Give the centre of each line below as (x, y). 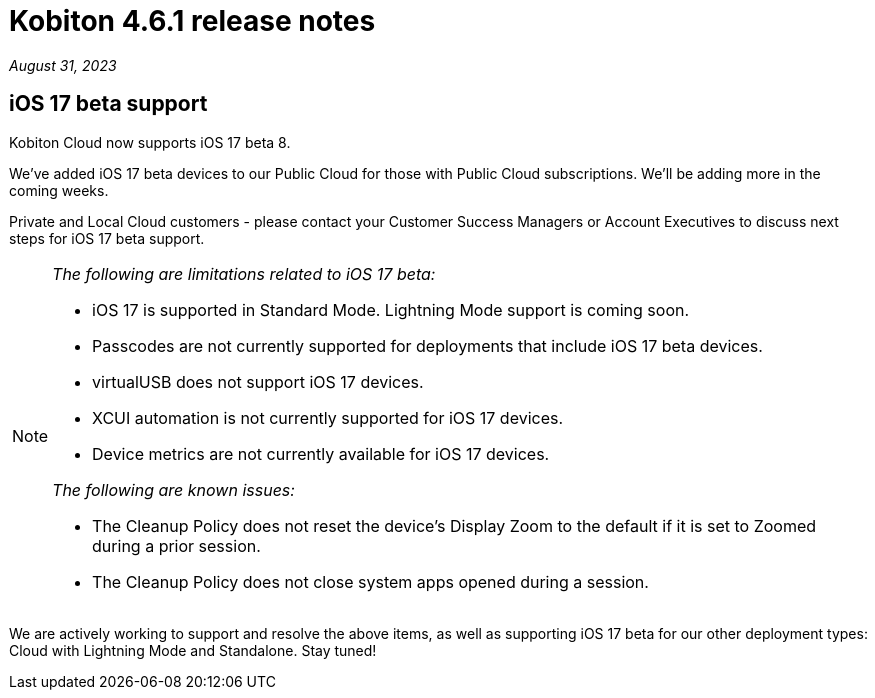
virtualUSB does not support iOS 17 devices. (258, 381)
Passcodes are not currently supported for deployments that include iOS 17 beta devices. (427, 345)
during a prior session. (176, 545)
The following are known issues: (173, 489)
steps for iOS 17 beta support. (107, 238)
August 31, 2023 (63, 65)
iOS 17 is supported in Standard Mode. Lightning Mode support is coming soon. (391, 309)
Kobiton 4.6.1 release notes (192, 21)
